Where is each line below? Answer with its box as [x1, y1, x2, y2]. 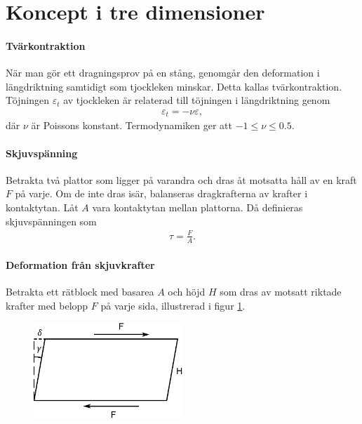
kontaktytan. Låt [6, 200, 79, 215]
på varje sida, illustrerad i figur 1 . [100, 298, 246, 312]
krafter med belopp [6, 298, 88, 312]
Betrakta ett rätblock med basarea [6, 284, 154, 299]
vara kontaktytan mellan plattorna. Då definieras [92, 200, 303, 215]
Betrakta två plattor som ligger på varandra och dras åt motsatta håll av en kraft [6, 172, 357, 187]
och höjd [168, 284, 206, 299]
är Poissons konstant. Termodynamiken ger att [31, 118, 232, 133]
